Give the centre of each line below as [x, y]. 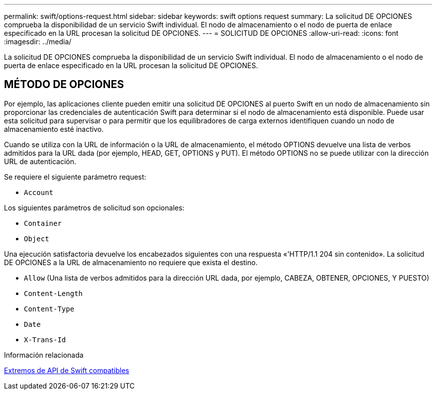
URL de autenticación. [40, 161]
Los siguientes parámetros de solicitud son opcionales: [94, 207]
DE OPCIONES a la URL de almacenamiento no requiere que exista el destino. [131, 262]
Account [39, 192]
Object [37, 239]
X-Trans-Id [45, 340]
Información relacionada [44, 355]
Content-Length [54, 293]
